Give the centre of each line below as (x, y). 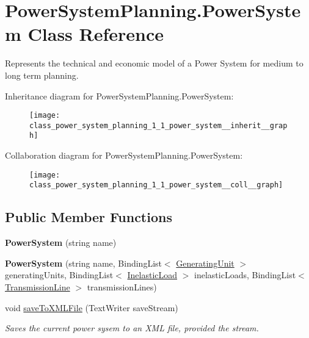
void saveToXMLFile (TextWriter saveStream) (92, 307)
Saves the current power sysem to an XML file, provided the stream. (132, 328)
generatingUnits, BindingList (59, 275)
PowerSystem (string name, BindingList (83, 263)
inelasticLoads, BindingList (245, 275)
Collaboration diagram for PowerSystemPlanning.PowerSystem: (124, 155)
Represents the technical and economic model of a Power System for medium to (154, 63)
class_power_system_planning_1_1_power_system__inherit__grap (158, 125)
